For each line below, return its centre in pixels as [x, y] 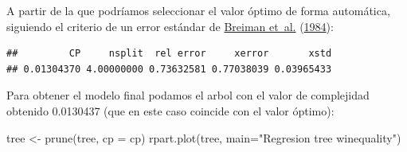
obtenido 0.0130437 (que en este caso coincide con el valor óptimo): [170, 110]
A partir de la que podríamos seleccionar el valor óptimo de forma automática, [198, 10]
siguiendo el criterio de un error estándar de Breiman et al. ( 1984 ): [170, 26]
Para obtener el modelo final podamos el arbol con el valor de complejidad [188, 95]
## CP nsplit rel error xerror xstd [169, 54]
